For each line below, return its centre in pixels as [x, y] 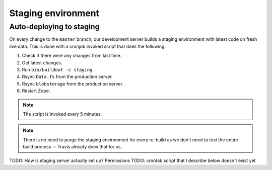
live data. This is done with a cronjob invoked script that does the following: [88, 46]
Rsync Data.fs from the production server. [67, 77]
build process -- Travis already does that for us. [73, 147]
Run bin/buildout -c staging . [58, 69]
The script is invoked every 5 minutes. [62, 114]
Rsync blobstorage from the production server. [73, 83]
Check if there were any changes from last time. [72, 56]
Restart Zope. [36, 91]
